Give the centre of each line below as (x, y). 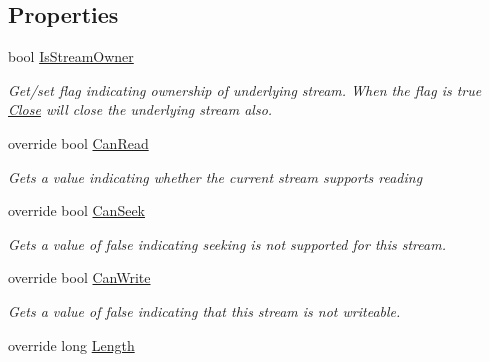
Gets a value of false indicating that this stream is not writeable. (204, 310)
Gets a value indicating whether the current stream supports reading (215, 176)
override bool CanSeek (76, 210)
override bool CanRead (78, 142)
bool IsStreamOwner (71, 56)
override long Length (71, 344)
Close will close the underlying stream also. (140, 109)
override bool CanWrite (79, 277)
